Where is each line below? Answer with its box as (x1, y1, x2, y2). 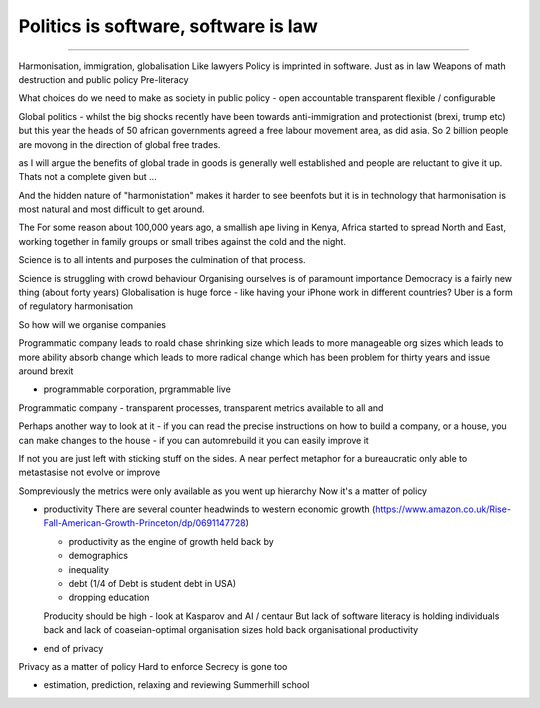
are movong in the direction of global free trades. (18, 138, 221, 150)
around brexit (18, 365, 74, 377)
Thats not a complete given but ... (18, 171, 157, 183)
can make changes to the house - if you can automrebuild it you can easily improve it (18, 434, 369, 446)
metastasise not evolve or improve (18, 466, 161, 479)
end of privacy (43, 642, 104, 654)
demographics (68, 550, 129, 562)
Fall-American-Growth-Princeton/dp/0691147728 (43, 517, 246, 529)
